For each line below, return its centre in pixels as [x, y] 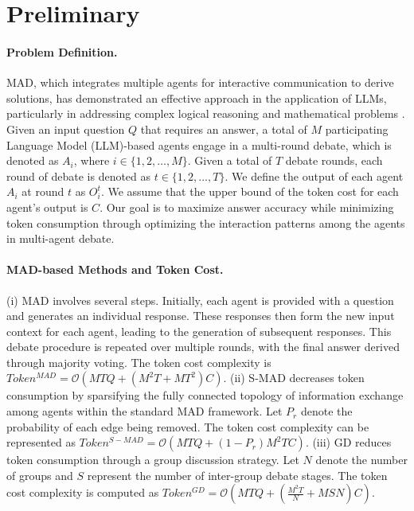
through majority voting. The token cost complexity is [139, 362]
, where [92, 160]
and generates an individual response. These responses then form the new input [201, 316]
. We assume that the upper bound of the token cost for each [250, 191]
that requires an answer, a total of [224, 129]
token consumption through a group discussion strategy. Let [153, 460]
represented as [41, 442]
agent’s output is [47, 207]
